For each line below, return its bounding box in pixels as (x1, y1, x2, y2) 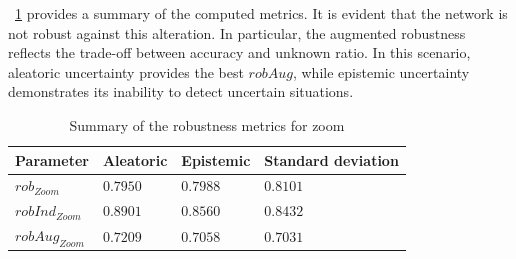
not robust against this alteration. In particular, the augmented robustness (8, 22, 466, 43)
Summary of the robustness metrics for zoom (69, 114, 345, 135)
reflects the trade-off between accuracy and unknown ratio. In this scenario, (8, 42, 471, 63)
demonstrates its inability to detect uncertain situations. (8, 81, 354, 102)
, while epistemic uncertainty (292, 61, 470, 82)
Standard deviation (264, 149, 399, 170)
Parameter (15, 149, 89, 170)
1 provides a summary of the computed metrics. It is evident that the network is (15, 3, 508, 23)
